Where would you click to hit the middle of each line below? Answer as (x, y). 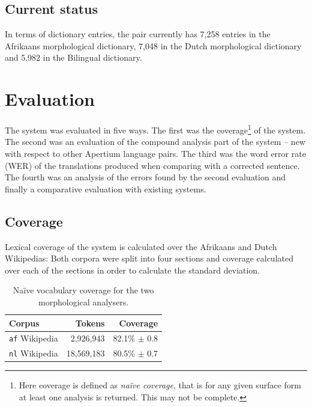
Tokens (90, 323)
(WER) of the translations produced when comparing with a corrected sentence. (152, 165)
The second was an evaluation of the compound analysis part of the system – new (155, 142)
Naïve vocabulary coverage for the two (83, 290)
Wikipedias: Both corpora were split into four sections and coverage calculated (149, 258)
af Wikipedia (34, 338)
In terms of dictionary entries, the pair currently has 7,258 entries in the (138, 34)
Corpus (24, 323)
